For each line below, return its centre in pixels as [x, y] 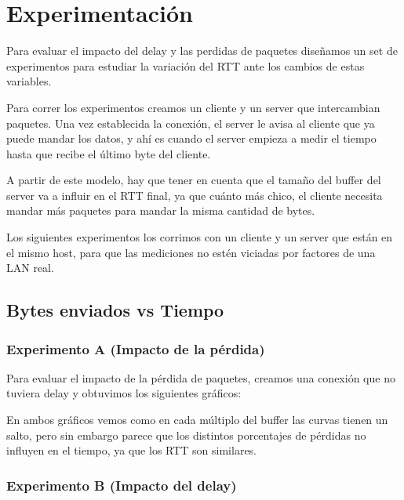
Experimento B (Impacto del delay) [122, 485]
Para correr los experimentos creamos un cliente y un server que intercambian [193, 107]
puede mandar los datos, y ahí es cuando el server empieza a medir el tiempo [191, 138]
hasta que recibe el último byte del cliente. [109, 153]
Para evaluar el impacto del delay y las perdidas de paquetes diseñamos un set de [202, 51]
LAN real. [30, 268]
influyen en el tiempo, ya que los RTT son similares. [132, 450]
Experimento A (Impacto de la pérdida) [136, 348]
